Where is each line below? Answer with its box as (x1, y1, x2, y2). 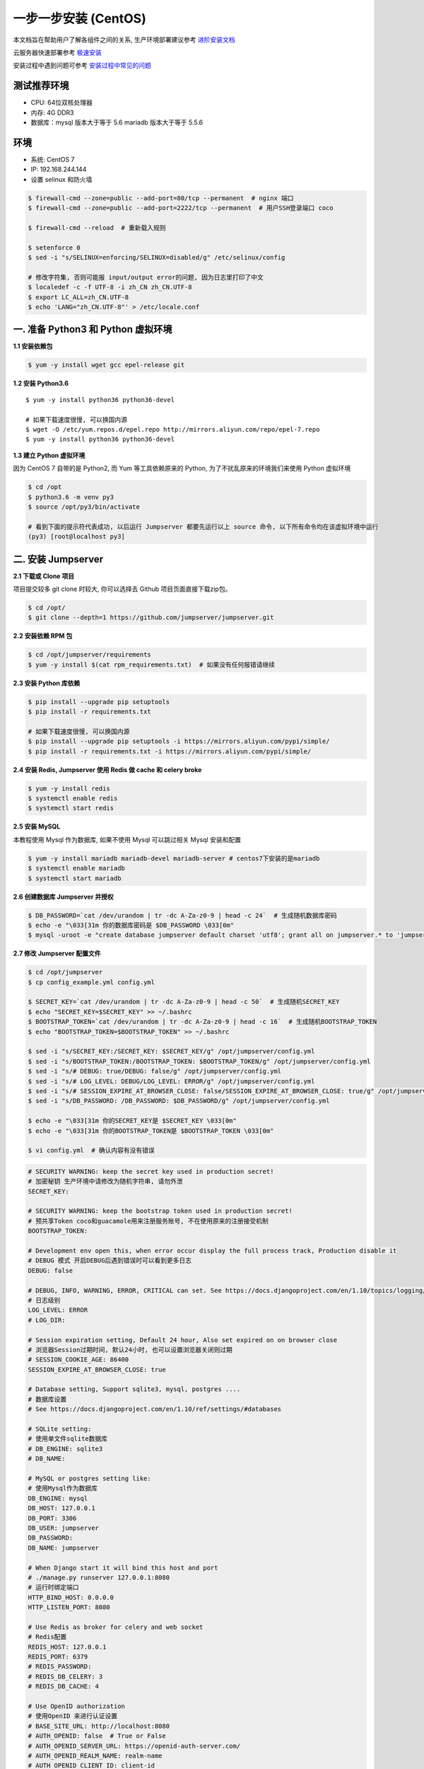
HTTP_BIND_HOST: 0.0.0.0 (28, 1593, 114, 1601)
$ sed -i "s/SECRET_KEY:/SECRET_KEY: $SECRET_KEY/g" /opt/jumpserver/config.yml (28, 1047, 315, 1056)
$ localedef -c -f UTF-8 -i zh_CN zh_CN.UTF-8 (28, 283, 192, 292)
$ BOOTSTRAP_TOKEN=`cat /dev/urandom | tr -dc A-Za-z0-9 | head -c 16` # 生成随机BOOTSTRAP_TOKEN (28, 1018, 377, 1026)
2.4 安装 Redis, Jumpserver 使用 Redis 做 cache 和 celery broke (13, 765, 202, 774)
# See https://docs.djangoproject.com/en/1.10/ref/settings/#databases (28, 1405, 282, 1413)
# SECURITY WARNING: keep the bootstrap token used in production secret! (28, 1207, 293, 1215)
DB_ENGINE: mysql (28, 1494, 88, 1502)
